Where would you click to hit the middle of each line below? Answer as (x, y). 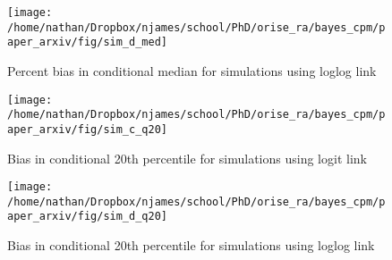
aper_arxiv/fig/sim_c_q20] (87, 129)
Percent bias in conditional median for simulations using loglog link (192, 70)
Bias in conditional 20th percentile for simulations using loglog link (191, 245)
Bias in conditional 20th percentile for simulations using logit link (187, 158)
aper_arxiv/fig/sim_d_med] (87, 42)
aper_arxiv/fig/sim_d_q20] (87, 217)
